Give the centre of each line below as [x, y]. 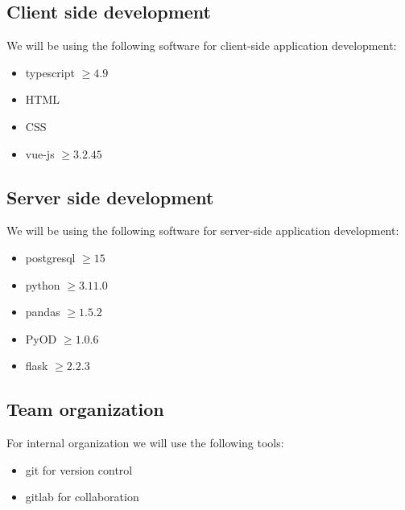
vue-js [40, 153]
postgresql [50, 257]
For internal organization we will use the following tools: [145, 443]
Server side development [110, 197]
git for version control [79, 469]
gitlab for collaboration [82, 497]
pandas [43, 312]
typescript [50, 72]
